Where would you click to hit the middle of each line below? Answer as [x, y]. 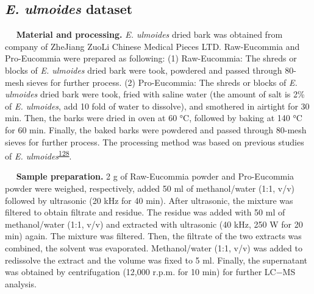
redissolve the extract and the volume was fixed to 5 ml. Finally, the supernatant [156, 260]
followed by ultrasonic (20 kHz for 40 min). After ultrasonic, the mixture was [149, 200]
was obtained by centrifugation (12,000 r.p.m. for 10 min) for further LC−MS [150, 272]
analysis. [21, 283]
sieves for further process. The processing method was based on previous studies [155, 142]
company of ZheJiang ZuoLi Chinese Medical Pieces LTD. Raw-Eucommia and [152, 46]
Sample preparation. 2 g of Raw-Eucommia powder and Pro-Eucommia [155, 176]
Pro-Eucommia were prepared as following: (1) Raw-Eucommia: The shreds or [151, 58]
